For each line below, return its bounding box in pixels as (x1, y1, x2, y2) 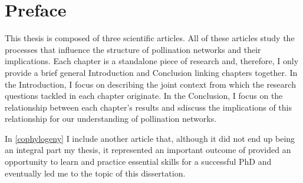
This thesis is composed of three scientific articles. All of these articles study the (5, 32, 295, 44)
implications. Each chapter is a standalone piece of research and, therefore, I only (5, 55, 299, 67)
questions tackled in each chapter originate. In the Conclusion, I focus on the (5, 89, 283, 102)
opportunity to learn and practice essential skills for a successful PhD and (5, 155, 272, 168)
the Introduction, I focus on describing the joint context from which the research (5, 78, 296, 90)
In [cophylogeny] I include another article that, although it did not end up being (5, 132, 295, 144)
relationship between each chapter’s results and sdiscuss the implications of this (5, 101, 292, 113)
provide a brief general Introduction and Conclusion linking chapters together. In (5, 66, 298, 78)
